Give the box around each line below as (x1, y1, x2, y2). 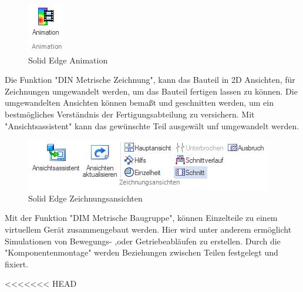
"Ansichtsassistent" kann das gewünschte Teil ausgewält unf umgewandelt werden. (5, 119, 299, 132)
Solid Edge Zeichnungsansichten (28, 192, 143, 204)
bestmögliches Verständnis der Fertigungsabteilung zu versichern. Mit (5, 108, 255, 120)
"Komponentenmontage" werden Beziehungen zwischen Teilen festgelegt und (5, 246, 278, 259)
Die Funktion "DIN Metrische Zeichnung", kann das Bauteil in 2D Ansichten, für (5, 73, 295, 86)
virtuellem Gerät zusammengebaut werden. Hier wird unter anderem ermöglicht (5, 223, 292, 235)
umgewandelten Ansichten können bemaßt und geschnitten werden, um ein (5, 96, 274, 109)
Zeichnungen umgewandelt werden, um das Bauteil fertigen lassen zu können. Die (5, 85, 298, 97)
